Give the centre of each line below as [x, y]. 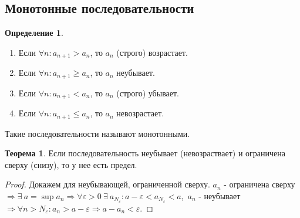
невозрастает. [140, 113]
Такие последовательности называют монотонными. [97, 133]
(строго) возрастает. [152, 52]
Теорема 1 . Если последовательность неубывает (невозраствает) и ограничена [145, 153]
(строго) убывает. [148, 93]
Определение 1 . [34, 33]
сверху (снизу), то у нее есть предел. [71, 164]
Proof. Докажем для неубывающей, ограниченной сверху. [107, 184]
